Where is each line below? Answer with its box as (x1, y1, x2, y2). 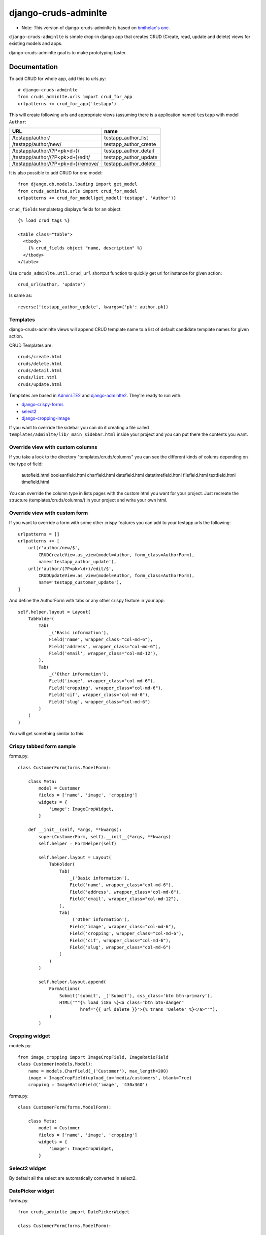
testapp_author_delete (104, 160, 156, 167)
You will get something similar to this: (9, 731, 85, 737)
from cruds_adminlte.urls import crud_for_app (18, 94, 133, 100)
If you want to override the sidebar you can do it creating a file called (9, 424, 149, 430)
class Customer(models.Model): (18, 1061, 94, 1067)
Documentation (9, 62, 58, 71)
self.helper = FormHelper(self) (38, 841, 117, 847)
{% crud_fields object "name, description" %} (28, 245, 143, 251)
